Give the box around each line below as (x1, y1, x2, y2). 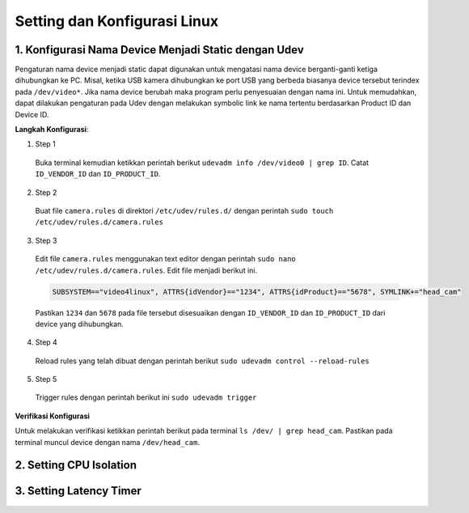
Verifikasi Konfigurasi (15, 411, 91, 421)
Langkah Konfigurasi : (15, 125, 89, 134)
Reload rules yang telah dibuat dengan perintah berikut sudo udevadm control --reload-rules (35, 356, 370, 366)
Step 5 (35, 375, 57, 384)
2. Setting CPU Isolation (15, 458, 137, 473)
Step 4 (35, 337, 58, 347)
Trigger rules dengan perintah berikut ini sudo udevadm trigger (35, 392, 257, 402)
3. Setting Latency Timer (15, 484, 142, 498)
